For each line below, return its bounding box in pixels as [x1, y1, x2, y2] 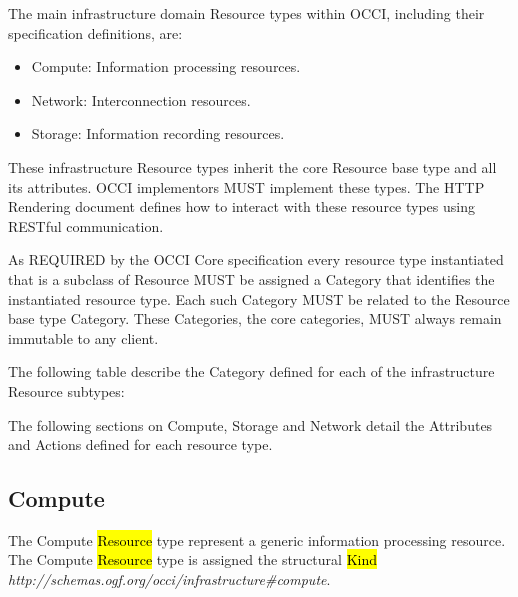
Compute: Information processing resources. [31, 56, 301, 77]
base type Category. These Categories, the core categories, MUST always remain [8, 308, 502, 329]
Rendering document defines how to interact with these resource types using [8, 196, 475, 217]
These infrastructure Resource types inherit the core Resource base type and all [8, 156, 497, 177]
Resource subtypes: [8, 380, 125, 401]
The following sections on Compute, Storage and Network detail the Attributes [8, 414, 493, 435]
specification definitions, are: [8, 22, 183, 43]
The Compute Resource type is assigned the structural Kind [8, 549, 377, 570]
